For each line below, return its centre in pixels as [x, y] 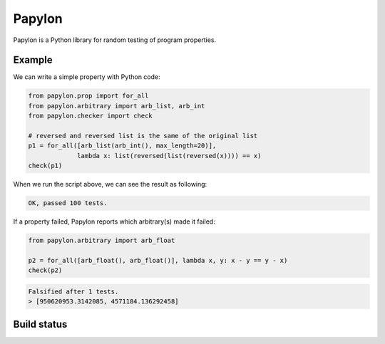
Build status [40, 324]
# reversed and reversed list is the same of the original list [143, 136]
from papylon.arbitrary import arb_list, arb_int [117, 106]
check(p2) [45, 270]
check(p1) [45, 166]
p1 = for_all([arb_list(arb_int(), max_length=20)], [122, 146]
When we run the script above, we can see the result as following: [110, 184]
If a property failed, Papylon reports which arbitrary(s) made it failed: [114, 221]
